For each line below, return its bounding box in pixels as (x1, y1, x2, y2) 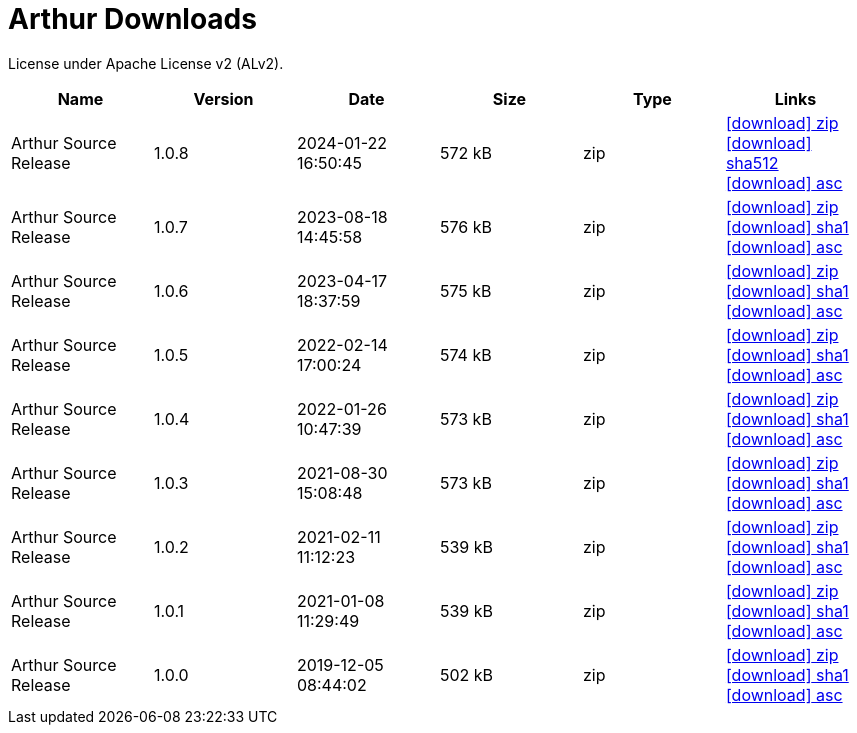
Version (193, 88, 254, 109)
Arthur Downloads (8, 2, 257, 36)
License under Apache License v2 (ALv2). (8, 54, 284, 72)
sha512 (725, 152, 779, 173)
